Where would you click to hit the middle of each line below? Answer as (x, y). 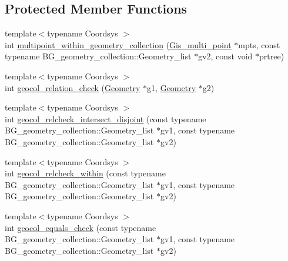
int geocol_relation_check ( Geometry (73, 87)
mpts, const (259, 44)
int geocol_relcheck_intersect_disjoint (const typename (106, 118)
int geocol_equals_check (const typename (81, 227)
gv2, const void (225, 56)
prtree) (272, 56)
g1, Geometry (172, 87)
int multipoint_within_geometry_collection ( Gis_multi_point (118, 44)
